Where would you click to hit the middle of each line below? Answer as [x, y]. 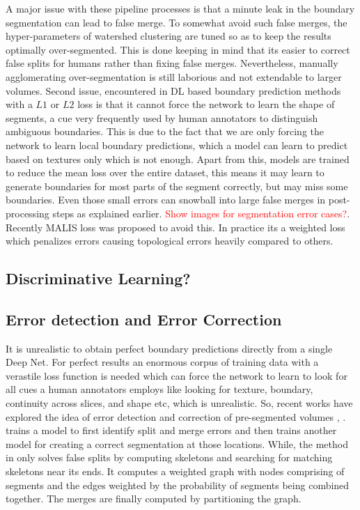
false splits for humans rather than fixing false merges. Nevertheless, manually [172, 63]
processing [28, 213]
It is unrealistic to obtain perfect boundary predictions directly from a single [169, 348]
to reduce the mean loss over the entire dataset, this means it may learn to [165, 172]
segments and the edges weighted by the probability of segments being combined [178, 485]
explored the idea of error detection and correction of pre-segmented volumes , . [176, 416]
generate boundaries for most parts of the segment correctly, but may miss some [177, 186]
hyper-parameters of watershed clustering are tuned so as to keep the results [169, 36]
